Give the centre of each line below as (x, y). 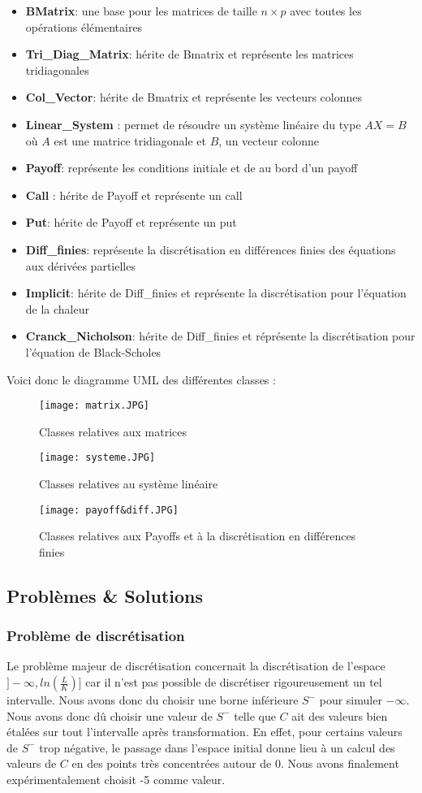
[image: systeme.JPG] (97, 458)
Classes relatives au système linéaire (129, 483)
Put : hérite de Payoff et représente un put (131, 222)
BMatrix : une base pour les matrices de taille (141, 11)
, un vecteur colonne (269, 140)
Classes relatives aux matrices (113, 431)
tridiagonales (57, 69)
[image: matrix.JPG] (95, 406)
